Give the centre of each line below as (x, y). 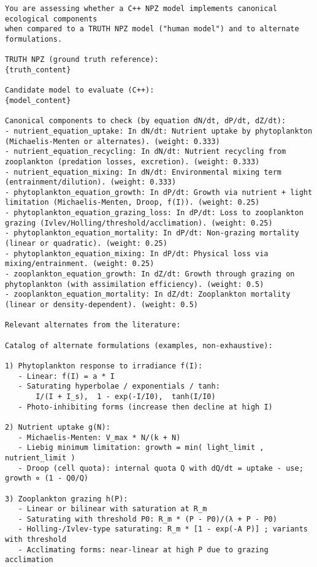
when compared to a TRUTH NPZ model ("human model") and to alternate (152, 29)
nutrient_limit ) (40, 458)
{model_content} (38, 100)
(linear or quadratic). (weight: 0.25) (86, 244)
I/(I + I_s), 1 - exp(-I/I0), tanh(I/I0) (126, 396)
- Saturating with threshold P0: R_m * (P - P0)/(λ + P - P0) (147, 519)
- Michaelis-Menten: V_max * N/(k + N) (99, 437)
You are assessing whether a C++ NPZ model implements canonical (141, 9)
